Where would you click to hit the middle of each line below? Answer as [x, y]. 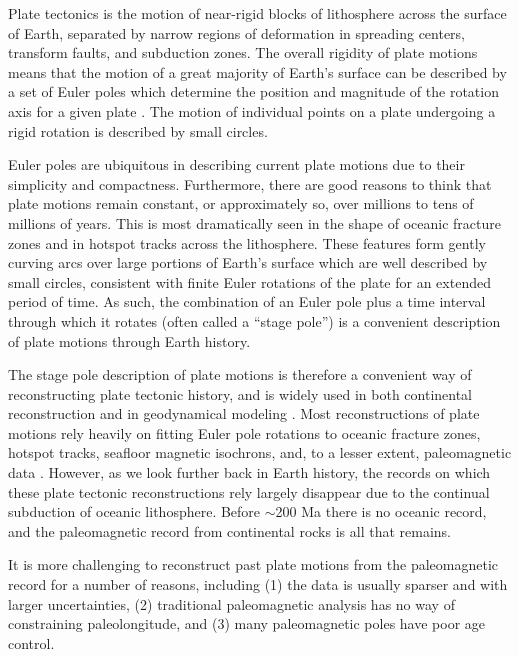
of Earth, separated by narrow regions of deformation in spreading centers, [237, 32]
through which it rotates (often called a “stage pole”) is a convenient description [254, 320]
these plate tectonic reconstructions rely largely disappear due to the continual [249, 491]
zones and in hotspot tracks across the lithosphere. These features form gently [247, 242]
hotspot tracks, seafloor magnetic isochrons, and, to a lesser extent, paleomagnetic [260, 452]
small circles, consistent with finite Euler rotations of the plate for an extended [249, 281]
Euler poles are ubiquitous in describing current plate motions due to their [236, 164]
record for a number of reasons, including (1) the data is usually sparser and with [258, 584]
